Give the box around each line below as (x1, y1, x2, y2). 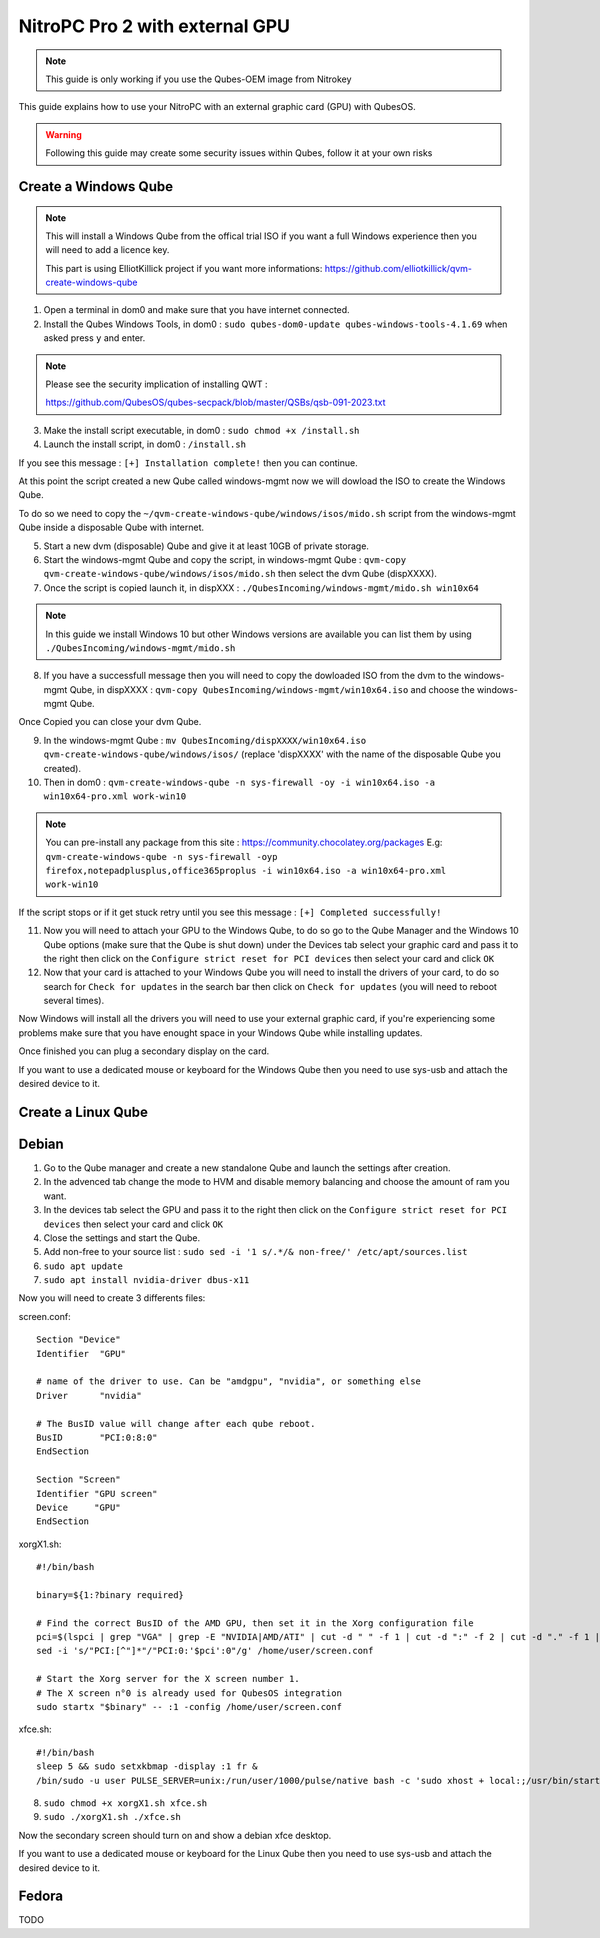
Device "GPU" (36, 1501, 121, 1513)
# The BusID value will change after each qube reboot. (36, 1418, 316, 1429)
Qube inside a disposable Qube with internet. (18, 521, 205, 534)
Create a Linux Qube (18, 1103, 149, 1120)
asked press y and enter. (43, 332, 146, 344)
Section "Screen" (36, 1474, 121, 1485)
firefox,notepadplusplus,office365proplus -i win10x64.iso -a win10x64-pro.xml (45, 865, 447, 876)
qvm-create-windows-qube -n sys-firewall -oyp (45, 851, 278, 862)
